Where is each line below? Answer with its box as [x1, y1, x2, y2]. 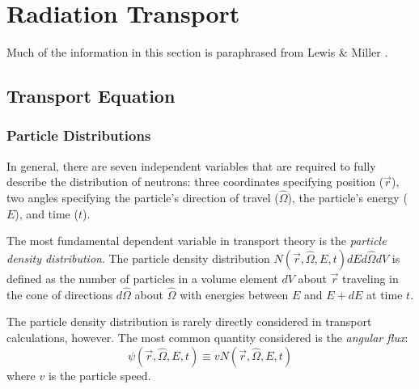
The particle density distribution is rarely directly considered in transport [6, 313, 372, 330]
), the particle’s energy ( [287, 189, 408, 206]
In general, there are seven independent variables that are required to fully [6, 157, 376, 174]
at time [366, 285, 403, 302]
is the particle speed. [48, 366, 151, 383]
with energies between [180, 285, 289, 302]
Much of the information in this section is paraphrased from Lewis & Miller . [6, 44, 388, 61]
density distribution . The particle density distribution [6, 249, 270, 266]
